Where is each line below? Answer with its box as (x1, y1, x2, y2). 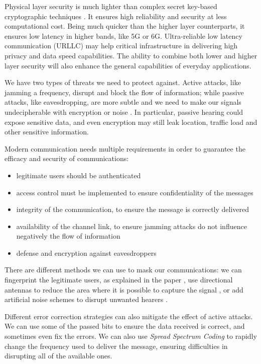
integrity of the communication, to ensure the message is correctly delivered (16, 204, 249, 214)
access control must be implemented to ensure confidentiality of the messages (16, 187, 253, 197)
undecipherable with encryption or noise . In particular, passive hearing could (5, 106, 243, 117)
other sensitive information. (5, 126, 89, 137)
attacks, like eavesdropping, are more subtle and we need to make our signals (5, 97, 241, 107)
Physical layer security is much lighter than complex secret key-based (5, 1, 217, 11)
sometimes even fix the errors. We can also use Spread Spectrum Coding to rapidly (5, 331, 257, 341)
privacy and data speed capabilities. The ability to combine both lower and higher (5, 50, 257, 60)
